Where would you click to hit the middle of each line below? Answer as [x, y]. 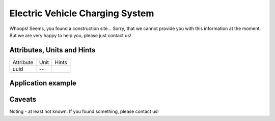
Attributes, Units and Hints [52, 50]
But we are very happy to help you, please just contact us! [71, 35]
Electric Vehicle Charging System [82, 13]
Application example [43, 83]
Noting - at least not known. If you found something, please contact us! [84, 111]
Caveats [23, 99]
